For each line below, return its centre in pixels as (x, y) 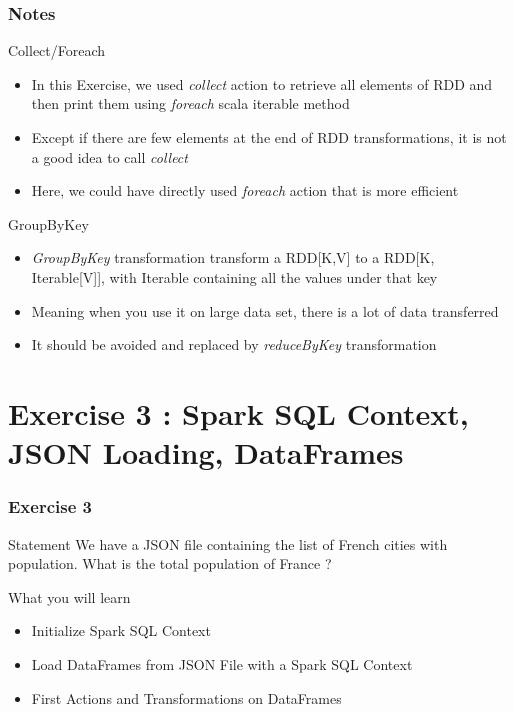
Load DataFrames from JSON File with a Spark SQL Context (222, 663)
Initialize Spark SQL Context (121, 630)
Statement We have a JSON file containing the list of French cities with (228, 543)
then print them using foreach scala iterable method (190, 103)
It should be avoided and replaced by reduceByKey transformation (234, 344)
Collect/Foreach (57, 50)
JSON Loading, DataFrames (206, 452)
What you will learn (69, 596)
